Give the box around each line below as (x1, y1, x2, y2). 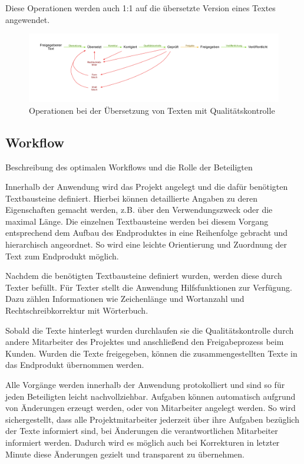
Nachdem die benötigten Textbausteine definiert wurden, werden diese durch (5, 269, 282, 282)
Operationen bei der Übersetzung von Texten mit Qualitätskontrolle (29, 104, 275, 116)
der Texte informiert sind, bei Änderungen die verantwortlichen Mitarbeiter (5, 424, 278, 437)
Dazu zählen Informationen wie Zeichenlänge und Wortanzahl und (5, 292, 244, 305)
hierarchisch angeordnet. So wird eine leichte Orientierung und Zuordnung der (5, 238, 287, 251)
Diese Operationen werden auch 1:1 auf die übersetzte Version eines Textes (5, 2, 276, 14)
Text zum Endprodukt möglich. (5, 249, 119, 262)
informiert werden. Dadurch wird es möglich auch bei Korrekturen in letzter (5, 436, 280, 448)
